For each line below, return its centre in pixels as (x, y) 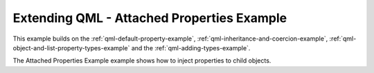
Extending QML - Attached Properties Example (150, 18)
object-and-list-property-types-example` (71, 48)
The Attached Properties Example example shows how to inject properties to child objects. (142, 61)
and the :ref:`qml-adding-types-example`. (191, 48)
